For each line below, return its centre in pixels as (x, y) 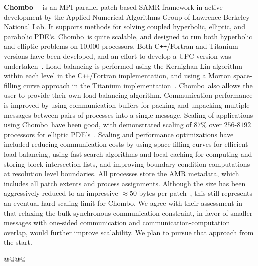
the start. (18, 242)
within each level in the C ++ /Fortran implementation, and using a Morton (118, 75)
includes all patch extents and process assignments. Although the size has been (125, 183)
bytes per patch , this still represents (196, 193)
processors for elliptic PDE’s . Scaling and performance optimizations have (119, 134)
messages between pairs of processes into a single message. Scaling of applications (129, 114)
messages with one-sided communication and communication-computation (117, 223)
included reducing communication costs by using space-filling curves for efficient (126, 144)
